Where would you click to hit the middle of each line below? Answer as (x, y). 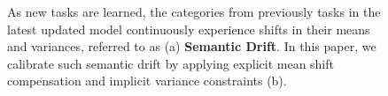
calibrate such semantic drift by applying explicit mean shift (171, 63)
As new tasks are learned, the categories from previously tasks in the (194, 11)
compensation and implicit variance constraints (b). (147, 81)
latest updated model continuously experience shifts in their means (189, 29)
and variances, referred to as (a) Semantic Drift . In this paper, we (192, 46)
